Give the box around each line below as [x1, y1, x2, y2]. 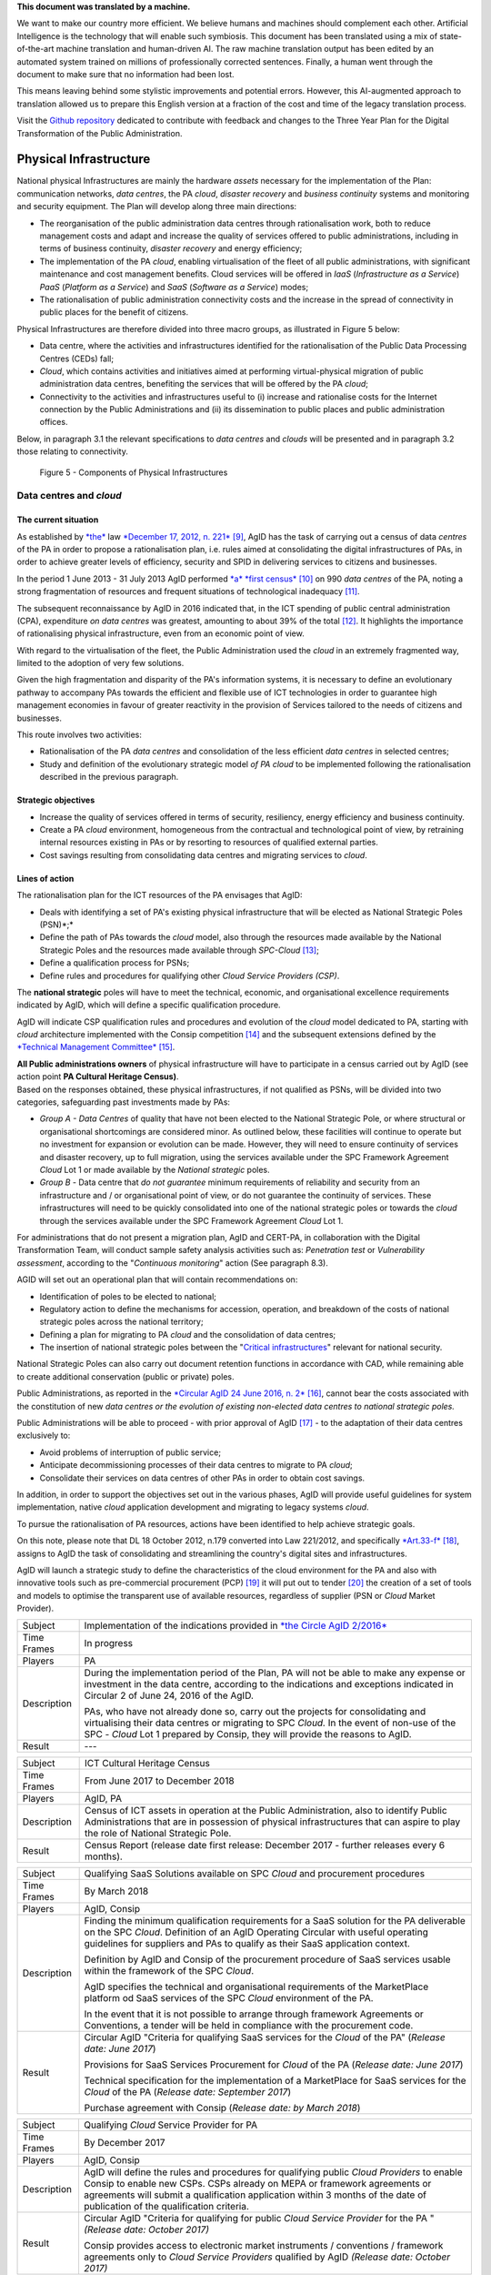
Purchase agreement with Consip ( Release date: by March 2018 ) [84, 2102, 361, 2115]
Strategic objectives [16, 794, 95, 805]
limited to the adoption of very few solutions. [16, 658, 185, 669]
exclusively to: [16, 1430, 71, 1441]
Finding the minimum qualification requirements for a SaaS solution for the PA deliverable [84, 1915, 466, 1927]
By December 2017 [83, 2137, 165, 2149]
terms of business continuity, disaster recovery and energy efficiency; [39, 243, 303, 254]
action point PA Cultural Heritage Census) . [16, 1071, 179, 1082]
